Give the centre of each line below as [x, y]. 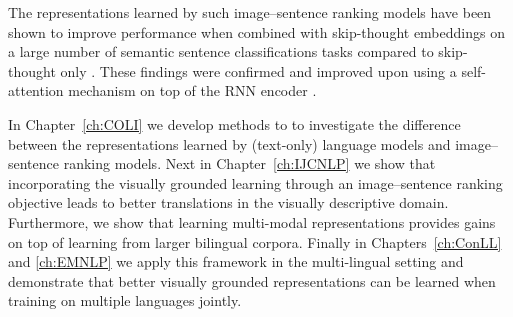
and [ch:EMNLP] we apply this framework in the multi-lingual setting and [236, 261]
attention [36, 90]
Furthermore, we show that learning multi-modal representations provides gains [252, 221]
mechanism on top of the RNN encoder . [192, 90]
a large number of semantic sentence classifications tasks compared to [221, 51]
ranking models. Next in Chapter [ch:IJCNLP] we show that [249, 163]
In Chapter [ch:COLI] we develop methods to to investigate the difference [234, 123]
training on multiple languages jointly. [125, 300]
